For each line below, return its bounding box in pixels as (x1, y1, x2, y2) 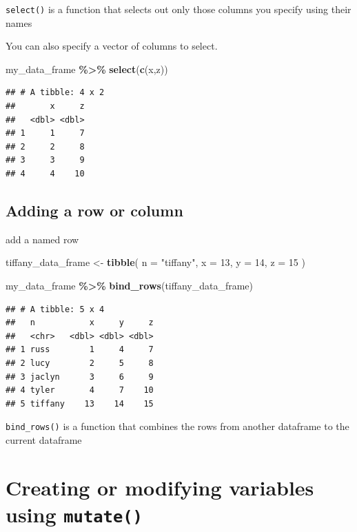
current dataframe (6, 432, 82, 447)
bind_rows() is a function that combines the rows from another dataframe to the (6, 419, 349, 433)
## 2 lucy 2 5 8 (6, 358, 154, 368)
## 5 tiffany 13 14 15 (6, 398, 154, 409)
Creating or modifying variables (6, 473, 314, 501)
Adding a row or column (6, 199, 183, 221)
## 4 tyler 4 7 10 (6, 385, 154, 396)
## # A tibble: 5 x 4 (6, 304, 105, 314)
